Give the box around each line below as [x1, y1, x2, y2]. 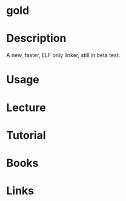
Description [6, 32, 67, 46]
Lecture [6, 101, 47, 114]
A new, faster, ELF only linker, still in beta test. [6, 52, 121, 59]
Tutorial [6, 128, 47, 142]
